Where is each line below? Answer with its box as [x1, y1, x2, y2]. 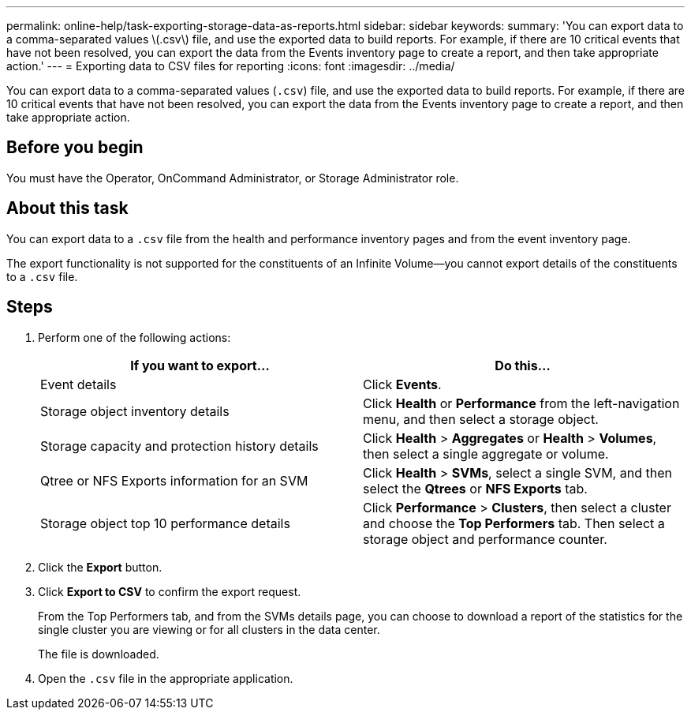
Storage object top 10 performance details [40, 515, 290, 531]
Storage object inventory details [40, 403, 230, 419]
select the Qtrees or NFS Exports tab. [363, 480, 588, 497]
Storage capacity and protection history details [40, 437, 319, 454]
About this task [6, 198, 129, 219]
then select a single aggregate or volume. [363, 445, 609, 462]
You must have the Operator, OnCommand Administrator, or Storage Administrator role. [6, 171, 459, 185]
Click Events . [363, 376, 442, 392]
